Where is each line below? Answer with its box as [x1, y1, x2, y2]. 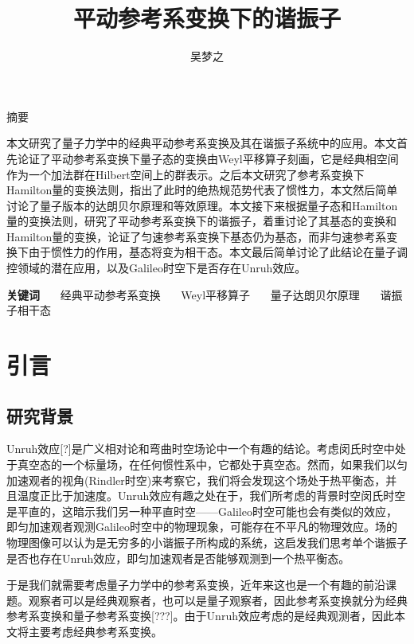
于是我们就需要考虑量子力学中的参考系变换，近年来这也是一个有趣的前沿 [6, 576, 385, 593]
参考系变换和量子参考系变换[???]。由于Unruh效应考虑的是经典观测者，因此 [6, 607, 394, 624]
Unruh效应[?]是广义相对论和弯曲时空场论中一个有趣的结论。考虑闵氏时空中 [6, 440, 395, 457]
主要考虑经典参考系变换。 [28, 623, 162, 639]
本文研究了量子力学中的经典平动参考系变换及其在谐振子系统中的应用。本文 [6, 135, 396, 151]
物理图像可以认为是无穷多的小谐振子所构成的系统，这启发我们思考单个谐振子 [6, 533, 408, 550]
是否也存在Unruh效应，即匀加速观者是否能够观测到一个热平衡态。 [6, 549, 350, 566]
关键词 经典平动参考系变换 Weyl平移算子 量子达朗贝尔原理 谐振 [6, 286, 403, 302]
